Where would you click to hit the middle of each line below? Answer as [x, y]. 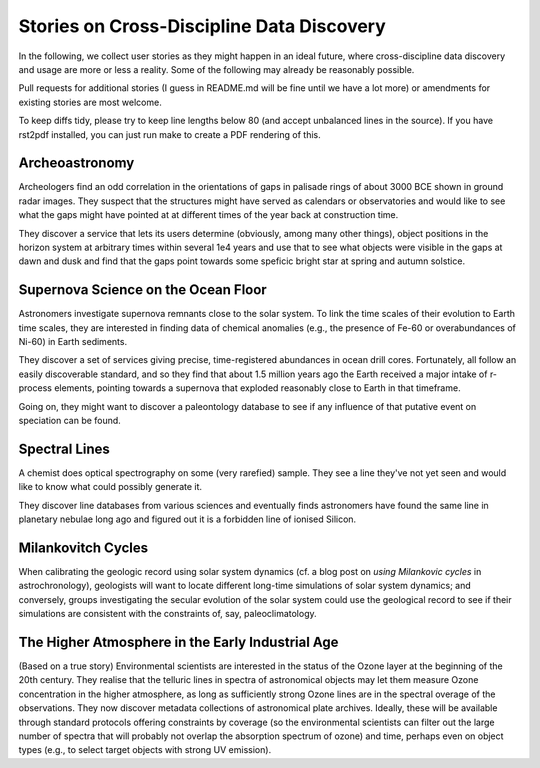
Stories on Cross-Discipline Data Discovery [202, 26]
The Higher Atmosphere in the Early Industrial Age [178, 641]
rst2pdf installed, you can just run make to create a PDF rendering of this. [169, 134]
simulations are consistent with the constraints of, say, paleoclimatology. [167, 614]
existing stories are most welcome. [90, 102]
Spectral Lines [64, 448]
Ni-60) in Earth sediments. [73, 342]
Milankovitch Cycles [83, 547]
